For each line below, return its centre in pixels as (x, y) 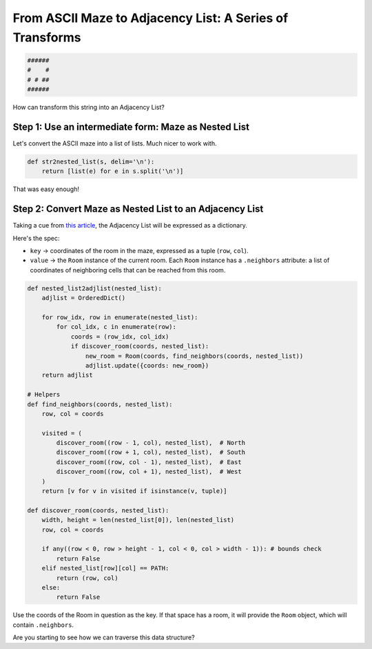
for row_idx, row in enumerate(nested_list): (120, 317)
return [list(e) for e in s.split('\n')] (113, 171)
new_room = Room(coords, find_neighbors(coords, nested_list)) (194, 356)
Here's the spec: (36, 238)
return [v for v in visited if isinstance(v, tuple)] (134, 491)
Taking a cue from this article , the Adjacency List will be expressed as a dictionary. (130, 226)
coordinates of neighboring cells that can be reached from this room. (128, 270)
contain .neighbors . (43, 625)
